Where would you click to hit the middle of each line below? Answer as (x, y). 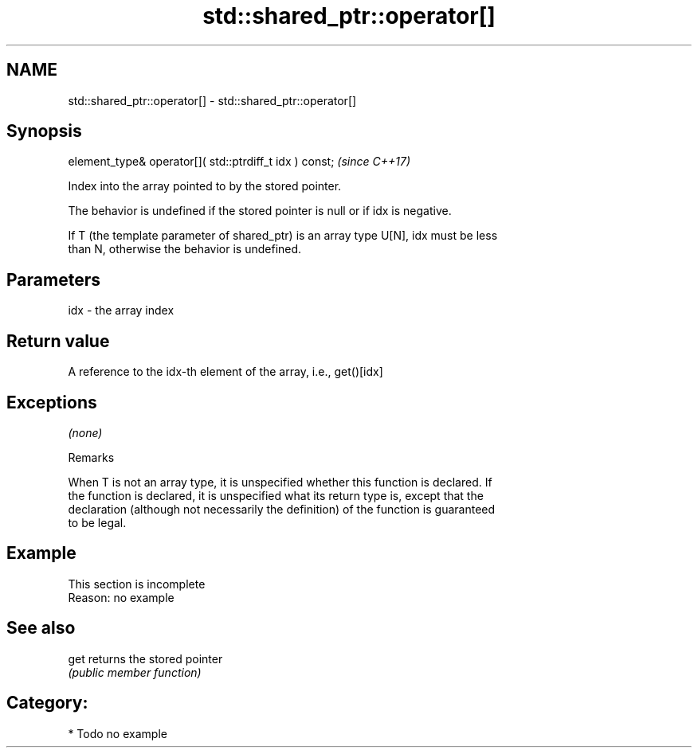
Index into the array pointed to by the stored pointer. (205, 186)
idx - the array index (121, 311)
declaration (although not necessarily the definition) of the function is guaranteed (282, 509)
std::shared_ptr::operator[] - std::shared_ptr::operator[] (212, 100)
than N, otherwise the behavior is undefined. (185, 249)
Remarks (91, 457)
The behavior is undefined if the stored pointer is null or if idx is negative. (260, 211)
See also (41, 628)
